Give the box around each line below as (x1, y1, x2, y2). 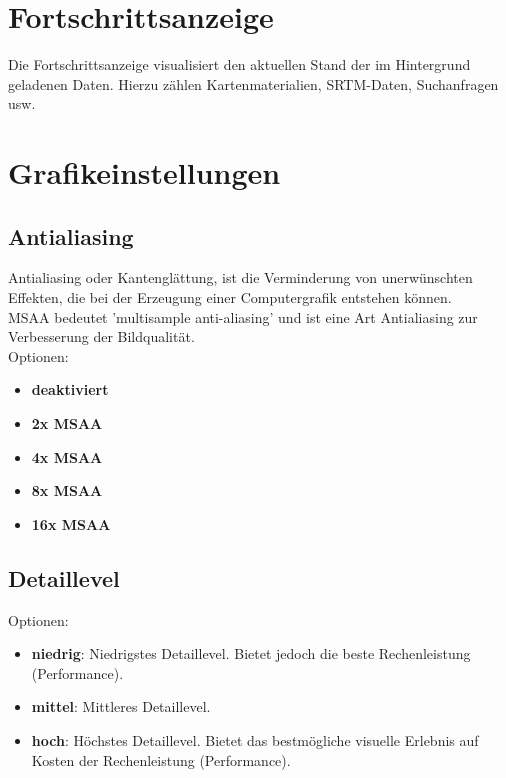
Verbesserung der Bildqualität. (8, 326, 195, 347)
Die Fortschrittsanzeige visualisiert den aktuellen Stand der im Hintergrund (8, 54, 471, 75)
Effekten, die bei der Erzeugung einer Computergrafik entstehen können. (8, 287, 452, 308)
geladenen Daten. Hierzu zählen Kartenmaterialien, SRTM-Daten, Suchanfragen (8, 73, 499, 94)
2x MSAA (31, 413, 103, 434)
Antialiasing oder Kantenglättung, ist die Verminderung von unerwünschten (8, 267, 473, 288)
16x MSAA (31, 513, 111, 534)
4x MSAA (31, 446, 103, 467)
